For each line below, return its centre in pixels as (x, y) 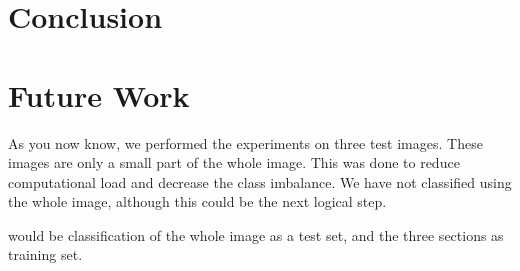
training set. (45, 254)
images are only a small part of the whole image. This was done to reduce (234, 162)
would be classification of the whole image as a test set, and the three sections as (256, 234)
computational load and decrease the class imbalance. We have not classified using (260, 181)
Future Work (99, 94)
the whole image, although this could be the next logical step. (197, 201)
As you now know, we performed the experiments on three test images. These (245, 142)
